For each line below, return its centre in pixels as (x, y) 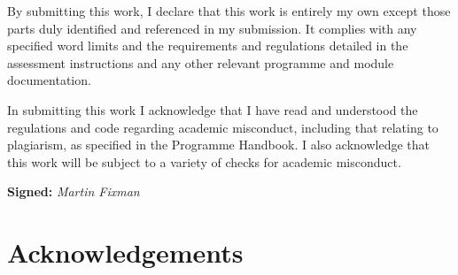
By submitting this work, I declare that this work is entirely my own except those (229, 11)
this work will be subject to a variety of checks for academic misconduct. (204, 161)
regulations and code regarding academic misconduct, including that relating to (223, 127)
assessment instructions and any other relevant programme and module (201, 62)
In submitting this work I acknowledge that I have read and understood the (213, 109)
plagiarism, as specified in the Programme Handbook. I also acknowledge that (219, 145)
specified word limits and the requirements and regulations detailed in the (208, 46)
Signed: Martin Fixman (74, 191)
